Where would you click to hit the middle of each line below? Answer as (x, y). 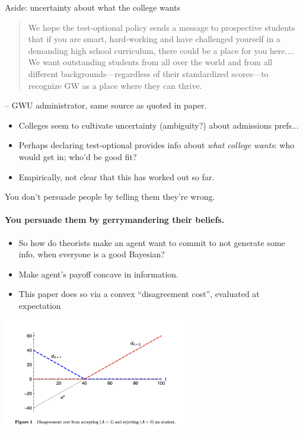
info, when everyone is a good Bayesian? (92, 254)
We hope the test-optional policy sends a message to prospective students (162, 27)
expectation (40, 305)
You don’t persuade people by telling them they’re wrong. (110, 197)
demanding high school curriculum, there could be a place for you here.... (161, 50)
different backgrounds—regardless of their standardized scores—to (148, 73)
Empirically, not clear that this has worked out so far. (117, 176)
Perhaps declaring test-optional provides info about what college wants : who (157, 145)
